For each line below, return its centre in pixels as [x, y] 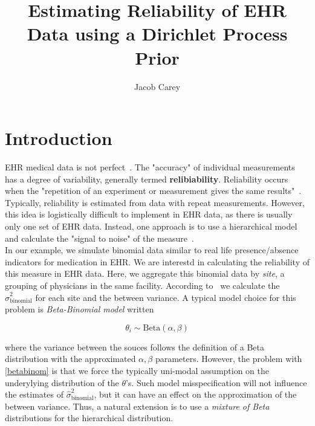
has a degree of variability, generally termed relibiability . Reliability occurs [147, 179]
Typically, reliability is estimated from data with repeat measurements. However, [155, 202]
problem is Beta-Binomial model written [80, 309]
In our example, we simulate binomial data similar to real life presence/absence [152, 250]
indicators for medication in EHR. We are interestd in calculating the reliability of [157, 261]
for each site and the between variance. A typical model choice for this [166, 297]
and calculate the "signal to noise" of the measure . [99, 238]
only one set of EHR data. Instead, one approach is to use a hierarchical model [151, 226]
